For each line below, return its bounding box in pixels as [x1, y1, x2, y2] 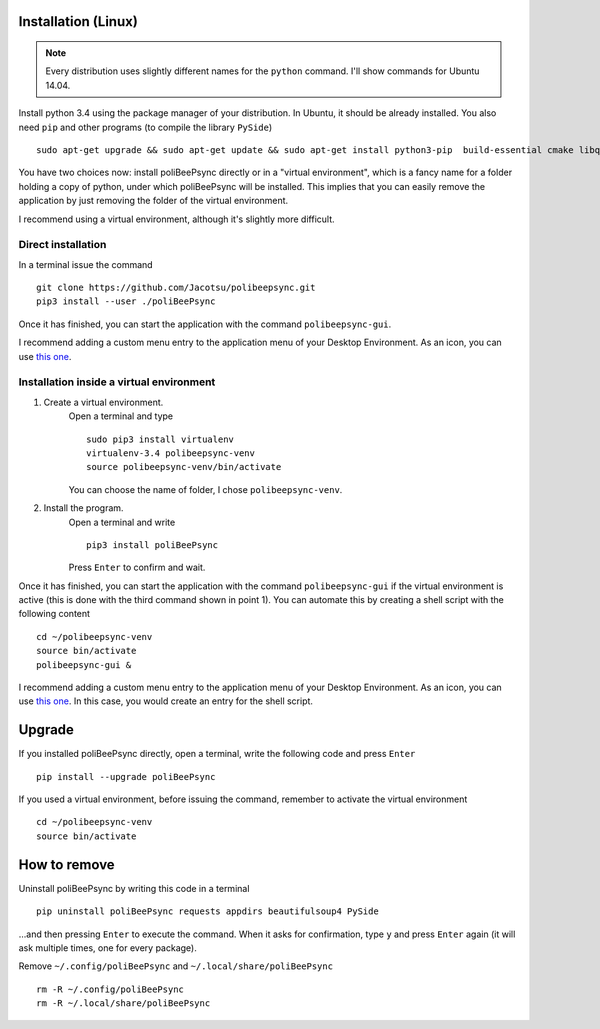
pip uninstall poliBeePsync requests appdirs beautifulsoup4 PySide [36, 906, 379, 917]
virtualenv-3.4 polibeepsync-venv [86, 447, 255, 459]
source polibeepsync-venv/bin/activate [86, 461, 282, 473]
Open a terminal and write [68, 516, 176, 528]
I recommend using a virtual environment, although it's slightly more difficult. [18, 213, 335, 225]
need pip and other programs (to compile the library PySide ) [18, 121, 273, 133]
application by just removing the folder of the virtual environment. [18, 195, 289, 207]
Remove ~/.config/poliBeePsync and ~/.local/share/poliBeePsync [18, 960, 334, 972]
